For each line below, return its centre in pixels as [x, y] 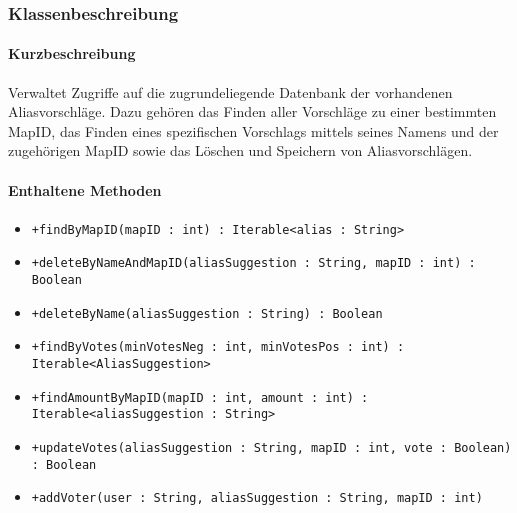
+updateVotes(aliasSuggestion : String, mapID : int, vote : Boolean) [271, 448]
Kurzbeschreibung [72, 53]
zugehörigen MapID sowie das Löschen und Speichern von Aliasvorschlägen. [240, 150]
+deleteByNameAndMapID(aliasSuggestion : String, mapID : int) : [253, 263]
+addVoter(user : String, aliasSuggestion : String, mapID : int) [257, 498]
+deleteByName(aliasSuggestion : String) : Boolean [207, 313]
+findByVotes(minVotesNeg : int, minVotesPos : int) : [218, 347]
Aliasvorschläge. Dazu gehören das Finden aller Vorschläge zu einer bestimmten [252, 111]
